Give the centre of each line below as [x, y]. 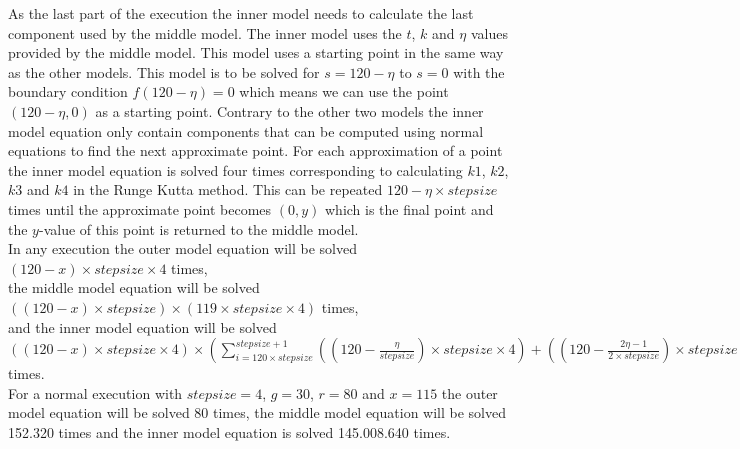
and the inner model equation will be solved [142, 326]
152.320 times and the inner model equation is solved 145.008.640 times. [229, 431]
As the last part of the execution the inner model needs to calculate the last [241, 13]
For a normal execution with [95, 392]
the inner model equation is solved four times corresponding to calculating [235, 169]
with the [479, 71]
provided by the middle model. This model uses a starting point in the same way [256, 52]
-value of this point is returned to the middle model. [198, 228]
